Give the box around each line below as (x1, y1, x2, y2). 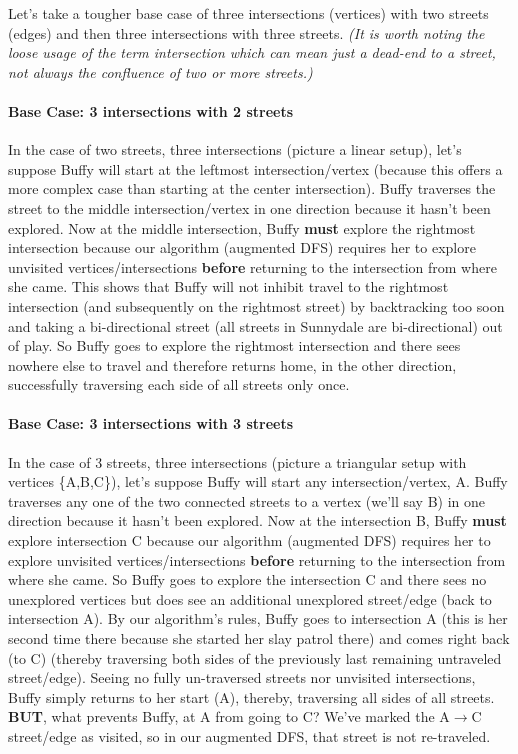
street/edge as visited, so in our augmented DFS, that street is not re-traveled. (8, 726, 491, 746)
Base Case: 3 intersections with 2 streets (8, 100, 294, 121)
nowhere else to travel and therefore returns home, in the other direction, (8, 354, 457, 375)
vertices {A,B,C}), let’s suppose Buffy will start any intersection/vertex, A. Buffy (8, 471, 508, 492)
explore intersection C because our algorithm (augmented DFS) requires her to (8, 530, 491, 551)
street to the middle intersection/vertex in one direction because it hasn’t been (8, 197, 491, 218)
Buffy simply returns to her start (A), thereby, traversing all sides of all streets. (8, 686, 495, 707)
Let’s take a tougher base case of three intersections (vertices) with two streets (8, 3, 489, 23)
